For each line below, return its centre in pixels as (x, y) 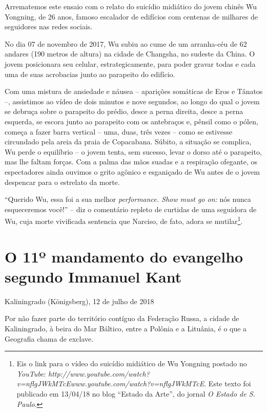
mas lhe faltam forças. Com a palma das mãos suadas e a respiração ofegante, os (131, 162)
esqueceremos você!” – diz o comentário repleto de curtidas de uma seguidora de (131, 209)
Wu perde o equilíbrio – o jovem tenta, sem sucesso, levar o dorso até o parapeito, (133, 151)
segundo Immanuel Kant (93, 276)
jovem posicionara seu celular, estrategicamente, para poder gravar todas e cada (130, 63)
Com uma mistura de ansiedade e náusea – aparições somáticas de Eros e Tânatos (134, 91)
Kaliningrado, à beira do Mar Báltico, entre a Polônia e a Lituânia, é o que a (126, 329)
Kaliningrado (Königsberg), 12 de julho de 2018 (79, 301)
